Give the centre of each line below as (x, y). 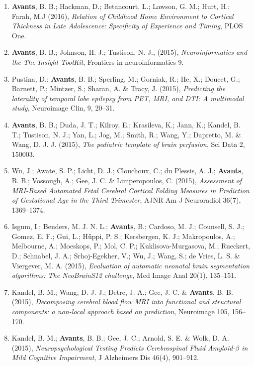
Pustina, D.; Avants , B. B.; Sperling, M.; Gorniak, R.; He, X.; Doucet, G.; (126, 78)
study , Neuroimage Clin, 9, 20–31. (63, 108)
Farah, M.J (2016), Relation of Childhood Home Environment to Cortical (123, 16)
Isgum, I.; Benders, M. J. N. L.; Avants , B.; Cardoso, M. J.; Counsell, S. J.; (128, 226)
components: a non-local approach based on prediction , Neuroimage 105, (121, 311)
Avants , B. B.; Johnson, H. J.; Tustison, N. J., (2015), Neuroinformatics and (129, 52)
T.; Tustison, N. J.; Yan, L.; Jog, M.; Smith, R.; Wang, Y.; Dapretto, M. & (126, 134)
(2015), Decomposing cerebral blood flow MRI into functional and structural (126, 302)
